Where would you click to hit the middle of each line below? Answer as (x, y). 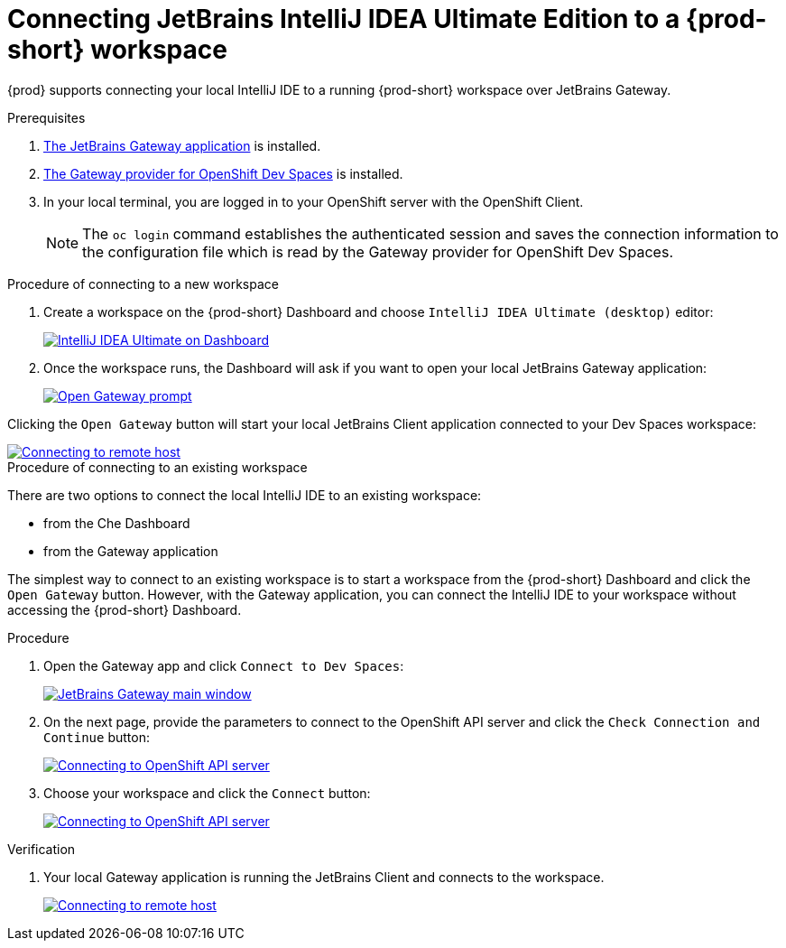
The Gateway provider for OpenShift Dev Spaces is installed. (223, 173)
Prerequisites (46, 117)
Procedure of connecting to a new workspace (143, 283)
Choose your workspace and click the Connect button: (207, 793)
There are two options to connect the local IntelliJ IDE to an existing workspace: (245, 495)
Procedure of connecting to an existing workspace (157, 467)
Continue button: (97, 737)
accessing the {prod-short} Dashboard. (125, 609)
